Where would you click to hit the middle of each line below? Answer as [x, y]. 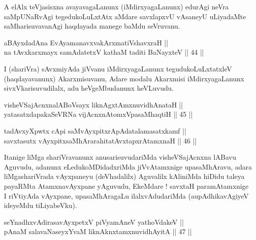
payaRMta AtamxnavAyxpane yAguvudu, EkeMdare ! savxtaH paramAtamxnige [126, 186]
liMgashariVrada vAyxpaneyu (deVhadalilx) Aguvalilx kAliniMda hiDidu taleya [124, 176]
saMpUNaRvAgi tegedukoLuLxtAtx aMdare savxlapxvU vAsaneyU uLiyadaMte [125, 16]
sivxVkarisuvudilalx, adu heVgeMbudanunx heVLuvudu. [89, 88]
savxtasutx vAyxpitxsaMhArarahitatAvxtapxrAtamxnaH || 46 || [100, 140]
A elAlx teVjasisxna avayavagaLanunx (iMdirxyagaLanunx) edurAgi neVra [116, 6]
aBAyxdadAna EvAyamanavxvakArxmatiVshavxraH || [86, 42]
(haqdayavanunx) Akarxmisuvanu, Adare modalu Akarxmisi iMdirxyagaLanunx [124, 78]
